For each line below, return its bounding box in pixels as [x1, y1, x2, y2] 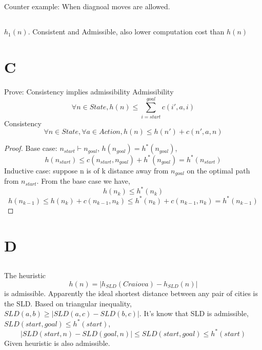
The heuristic [4, 270, 46, 281]
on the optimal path [187, 165, 250, 176]
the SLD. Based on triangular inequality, [4, 298, 132, 308]
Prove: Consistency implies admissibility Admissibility [4, 86, 174, 97]
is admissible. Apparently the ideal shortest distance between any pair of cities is [4, 287, 258, 298]
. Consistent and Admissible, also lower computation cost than [28, 26, 225, 37]
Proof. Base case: [4, 143, 57, 153]
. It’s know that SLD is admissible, [139, 308, 249, 319]
